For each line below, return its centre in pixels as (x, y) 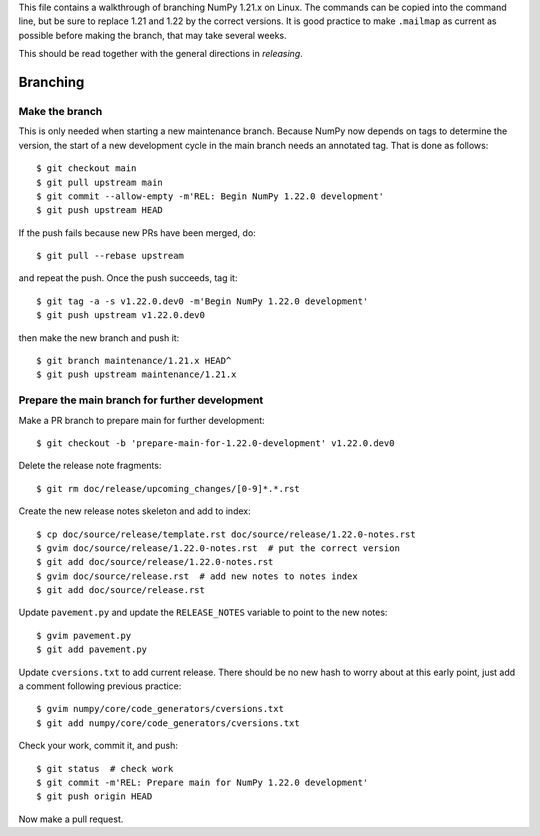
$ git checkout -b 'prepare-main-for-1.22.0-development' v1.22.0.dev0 (215, 443)
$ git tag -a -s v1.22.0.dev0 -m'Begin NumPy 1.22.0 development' (202, 301)
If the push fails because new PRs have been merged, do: (137, 232)
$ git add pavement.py (92, 649)
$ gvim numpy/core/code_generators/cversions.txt (160, 709)
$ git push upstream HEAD (100, 210)
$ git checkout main (86, 168)
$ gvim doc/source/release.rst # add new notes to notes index (197, 576)
